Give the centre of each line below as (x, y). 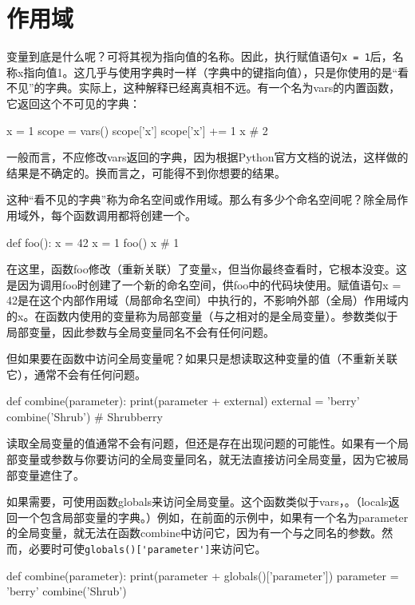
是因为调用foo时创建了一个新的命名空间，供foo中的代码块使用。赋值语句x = (204, 284)
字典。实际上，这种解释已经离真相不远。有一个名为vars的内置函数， (223, 88)
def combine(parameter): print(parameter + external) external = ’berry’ (183, 401)
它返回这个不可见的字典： (73, 103)
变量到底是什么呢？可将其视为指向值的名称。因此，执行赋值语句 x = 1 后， (200, 56)
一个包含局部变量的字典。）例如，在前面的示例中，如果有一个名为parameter (213, 517)
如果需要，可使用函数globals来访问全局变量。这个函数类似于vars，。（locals (198, 502)
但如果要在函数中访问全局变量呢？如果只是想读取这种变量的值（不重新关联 (202, 358)
